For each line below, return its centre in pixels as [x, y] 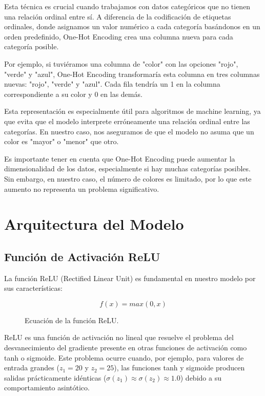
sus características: [33, 288]
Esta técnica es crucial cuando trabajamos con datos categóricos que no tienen [127, 6]
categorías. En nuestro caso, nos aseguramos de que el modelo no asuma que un [129, 131]
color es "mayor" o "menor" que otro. [62, 141]
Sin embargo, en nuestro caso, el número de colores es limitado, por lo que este [128, 178]
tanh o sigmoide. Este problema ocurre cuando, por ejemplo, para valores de [124, 357]
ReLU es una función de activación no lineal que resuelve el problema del [119, 337]
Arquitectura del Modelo [94, 224]
